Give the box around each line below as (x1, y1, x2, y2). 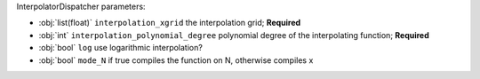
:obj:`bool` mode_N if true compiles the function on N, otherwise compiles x (38, 54, 314, 66)
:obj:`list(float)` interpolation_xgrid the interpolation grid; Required (38, 18, 301, 28)
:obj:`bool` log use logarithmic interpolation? (38, 43, 204, 53)
